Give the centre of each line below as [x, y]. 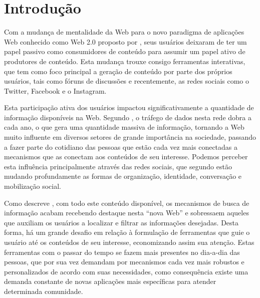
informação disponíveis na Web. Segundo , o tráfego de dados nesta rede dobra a [128, 117]
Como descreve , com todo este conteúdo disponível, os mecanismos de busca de [127, 203]
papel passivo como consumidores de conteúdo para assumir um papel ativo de [125, 51]
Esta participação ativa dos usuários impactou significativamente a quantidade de [129, 107]
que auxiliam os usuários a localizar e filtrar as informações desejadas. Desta [121, 222]
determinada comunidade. [44, 291]
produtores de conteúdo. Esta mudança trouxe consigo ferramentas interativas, [125, 61]
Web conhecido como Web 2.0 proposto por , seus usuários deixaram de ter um [125, 41]
